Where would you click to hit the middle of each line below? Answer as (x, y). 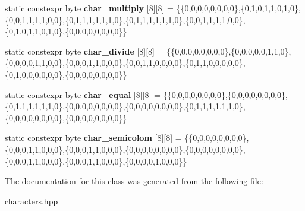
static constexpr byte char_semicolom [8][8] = (93, 138)
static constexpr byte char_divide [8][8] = (84, 51)
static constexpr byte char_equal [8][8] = (83, 94)
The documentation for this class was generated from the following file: (134, 181)
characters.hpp (32, 201)
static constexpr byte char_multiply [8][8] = (89, 8)
